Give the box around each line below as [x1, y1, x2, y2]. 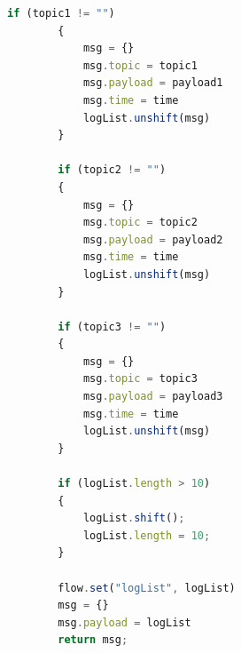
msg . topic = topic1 [82, 59, 198, 72]
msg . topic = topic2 [82, 216, 198, 229]
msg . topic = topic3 [82, 372, 198, 386]
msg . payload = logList [58, 616, 191, 629]
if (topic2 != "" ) [58, 163, 167, 177]
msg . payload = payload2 [82, 233, 223, 246]
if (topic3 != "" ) [58, 320, 167, 333]
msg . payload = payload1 [82, 76, 223, 90]
